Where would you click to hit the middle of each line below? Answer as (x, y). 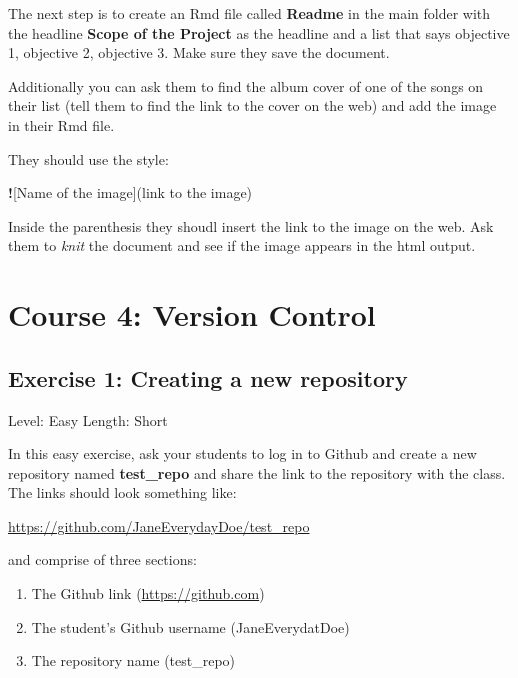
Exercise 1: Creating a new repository (208, 377)
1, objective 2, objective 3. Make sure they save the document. (199, 52)
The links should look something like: (122, 492)
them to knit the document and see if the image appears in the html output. (242, 245)
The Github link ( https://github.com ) (148, 593)
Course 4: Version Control (192, 314)
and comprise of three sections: (102, 559)
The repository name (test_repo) (133, 660)
